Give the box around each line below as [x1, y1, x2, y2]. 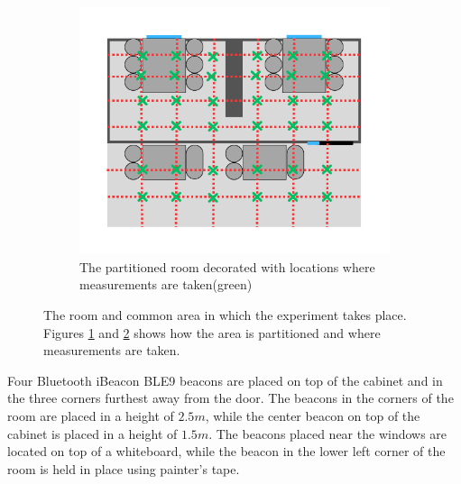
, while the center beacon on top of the [205, 406, 420, 425]
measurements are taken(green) [79, 275, 253, 294]
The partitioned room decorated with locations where [79, 257, 375, 276]
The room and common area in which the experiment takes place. [43, 306, 407, 324]
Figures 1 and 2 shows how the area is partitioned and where [43, 323, 381, 342]
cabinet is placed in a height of [7, 424, 178, 443]
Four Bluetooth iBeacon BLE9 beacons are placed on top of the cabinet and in [7, 370, 443, 389]
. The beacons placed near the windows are [208, 424, 447, 443]
